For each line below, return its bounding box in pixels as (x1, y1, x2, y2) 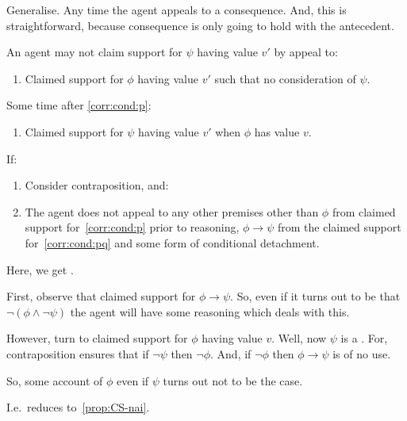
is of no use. (332, 345, 391, 362)
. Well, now (271, 330, 327, 346)
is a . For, (340, 330, 388, 346)
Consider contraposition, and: (25, 177, 169, 193)
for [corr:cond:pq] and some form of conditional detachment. (25, 234, 320, 251)
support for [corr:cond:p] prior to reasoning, (25, 219, 240, 235)
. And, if (210, 345, 251, 362)
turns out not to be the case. (163, 372, 303, 388)
